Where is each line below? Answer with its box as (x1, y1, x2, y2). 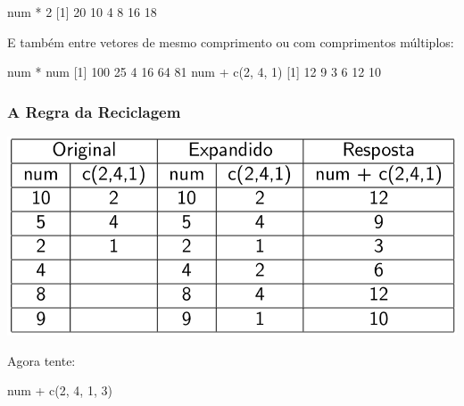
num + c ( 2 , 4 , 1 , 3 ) (7, 381, 112, 400)
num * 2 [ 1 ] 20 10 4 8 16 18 (7, 3, 157, 21)
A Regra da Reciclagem (7, 100, 181, 122)
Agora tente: (7, 351, 76, 369)
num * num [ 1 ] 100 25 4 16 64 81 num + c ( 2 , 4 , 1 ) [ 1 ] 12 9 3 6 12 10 (7, 62, 381, 81)
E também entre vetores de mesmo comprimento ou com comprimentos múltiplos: (7, 32, 454, 51)
